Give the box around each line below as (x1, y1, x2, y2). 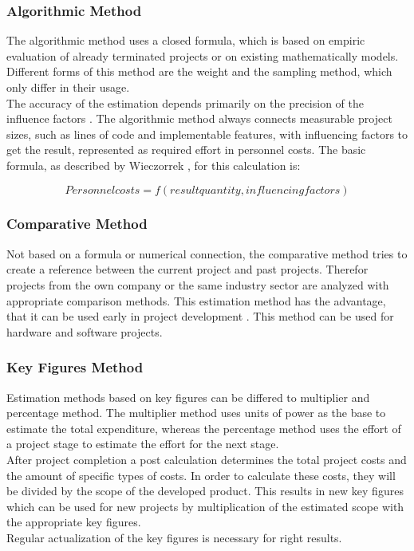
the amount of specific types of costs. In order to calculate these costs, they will (6, 466, 396, 483)
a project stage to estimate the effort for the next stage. (6, 435, 279, 452)
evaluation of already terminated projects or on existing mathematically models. (6, 47, 399, 64)
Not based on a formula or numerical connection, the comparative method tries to (6, 245, 408, 262)
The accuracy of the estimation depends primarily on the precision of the (6, 94, 364, 111)
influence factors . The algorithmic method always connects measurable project (6, 110, 392, 127)
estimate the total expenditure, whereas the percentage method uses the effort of (6, 419, 401, 436)
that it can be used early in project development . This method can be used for (6, 308, 394, 325)
